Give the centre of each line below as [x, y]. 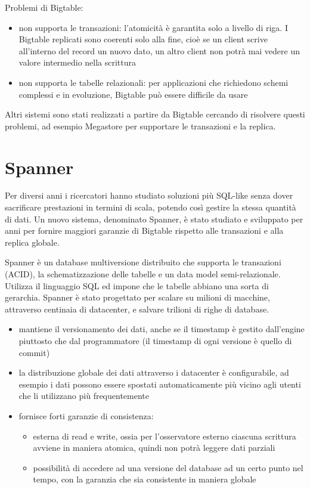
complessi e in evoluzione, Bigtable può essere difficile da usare [133, 94]
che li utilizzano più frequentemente [84, 396]
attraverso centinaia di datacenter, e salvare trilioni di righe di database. [137, 309]
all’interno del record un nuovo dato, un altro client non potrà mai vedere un [159, 50]
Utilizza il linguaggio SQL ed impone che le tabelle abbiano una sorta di [137, 285]
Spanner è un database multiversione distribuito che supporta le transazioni [143, 262]
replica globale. [32, 242]
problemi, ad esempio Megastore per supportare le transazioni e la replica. [140, 126]
